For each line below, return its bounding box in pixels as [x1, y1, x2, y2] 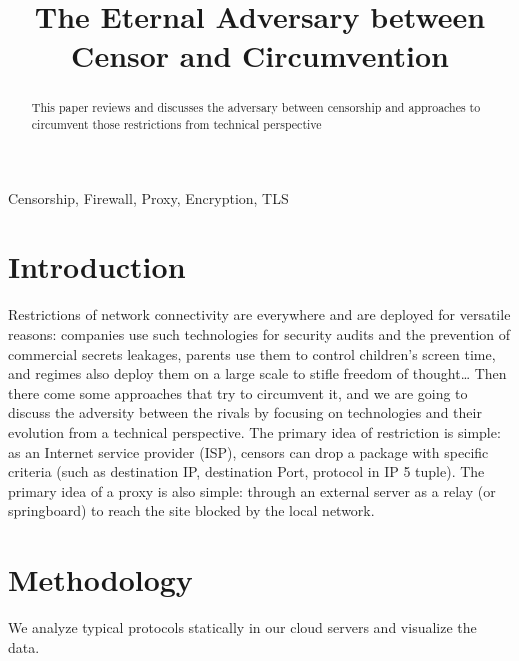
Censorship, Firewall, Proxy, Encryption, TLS [8, 187, 289, 208]
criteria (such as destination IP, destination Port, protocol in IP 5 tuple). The [8, 461, 485, 482]
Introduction [8, 246, 186, 287]
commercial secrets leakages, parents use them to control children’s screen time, [8, 343, 496, 364]
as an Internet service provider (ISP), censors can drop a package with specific [8, 441, 489, 462]
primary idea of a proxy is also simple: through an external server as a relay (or [8, 480, 496, 501]
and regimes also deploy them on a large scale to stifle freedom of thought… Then [8, 363, 507, 384]
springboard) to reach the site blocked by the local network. [8, 500, 375, 521]
